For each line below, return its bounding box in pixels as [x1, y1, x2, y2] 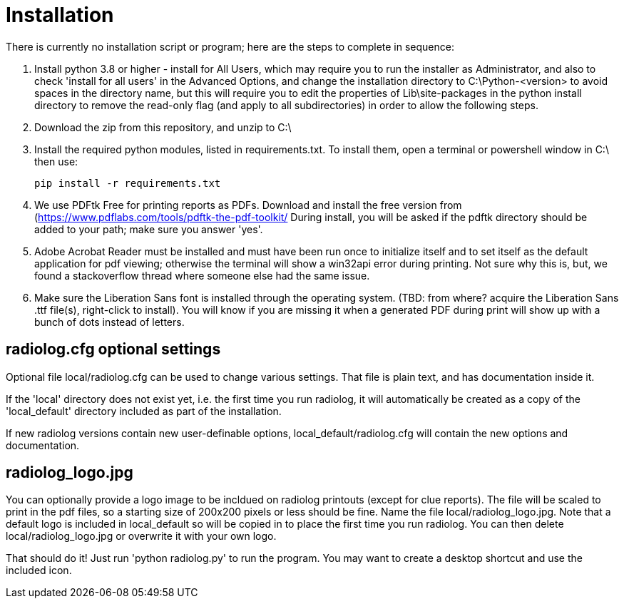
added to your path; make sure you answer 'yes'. [34, 222, 263, 235]
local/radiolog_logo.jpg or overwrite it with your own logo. [6, 530, 277, 543]
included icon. [6, 564, 72, 577]
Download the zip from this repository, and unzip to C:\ [34, 121, 292, 133]
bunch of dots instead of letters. [34, 315, 185, 328]
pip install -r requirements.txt [34, 177, 221, 189]
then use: [34, 155, 78, 168]
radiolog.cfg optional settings [6, 340, 221, 359]
